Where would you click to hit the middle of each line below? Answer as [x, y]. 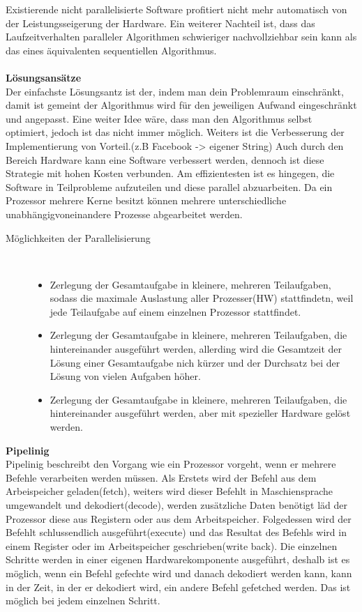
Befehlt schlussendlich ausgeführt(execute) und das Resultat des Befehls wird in [176, 532]
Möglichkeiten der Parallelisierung [78, 237]
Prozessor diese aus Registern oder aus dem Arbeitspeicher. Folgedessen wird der [179, 518]
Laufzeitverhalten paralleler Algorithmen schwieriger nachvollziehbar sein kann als [181, 37]
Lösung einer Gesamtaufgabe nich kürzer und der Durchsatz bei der [195, 362]
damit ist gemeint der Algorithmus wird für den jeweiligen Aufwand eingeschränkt [181, 105]
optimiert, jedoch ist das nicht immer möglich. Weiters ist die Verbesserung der [175, 132]
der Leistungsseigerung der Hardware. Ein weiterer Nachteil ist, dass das [160, 23]
